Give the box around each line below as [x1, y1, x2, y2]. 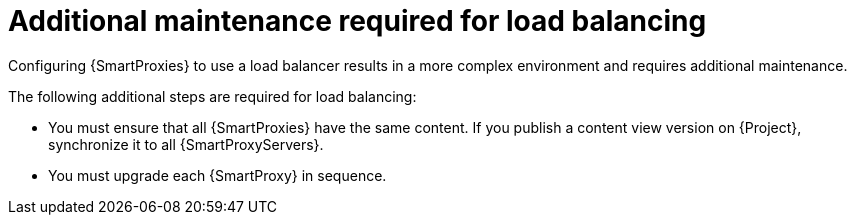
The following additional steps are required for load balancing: [8, 87, 417, 105]
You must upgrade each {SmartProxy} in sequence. [48, 166, 387, 184]
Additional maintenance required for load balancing [8, 4, 707, 38]
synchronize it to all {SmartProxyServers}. [48, 135, 324, 153]
